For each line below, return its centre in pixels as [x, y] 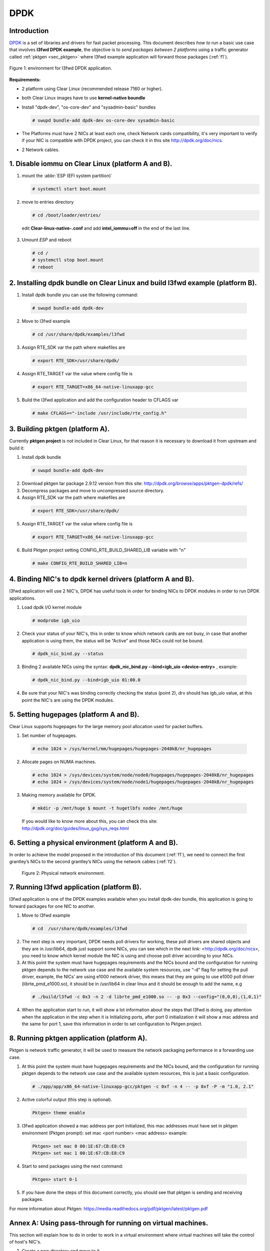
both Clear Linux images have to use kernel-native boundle [83, 98]
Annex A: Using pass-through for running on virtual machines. [109, 1223]
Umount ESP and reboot [47, 240]
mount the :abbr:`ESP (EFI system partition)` [67, 176]
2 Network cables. [41, 150]
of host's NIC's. [25, 1242]
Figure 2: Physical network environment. [63, 873]
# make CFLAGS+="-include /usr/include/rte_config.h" [99, 413]
